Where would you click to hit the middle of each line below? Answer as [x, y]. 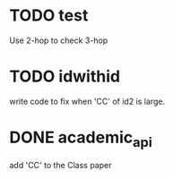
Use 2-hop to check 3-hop [59, 40]
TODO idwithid [65, 77]
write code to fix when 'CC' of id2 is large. [87, 101]
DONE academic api [81, 139]
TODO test [49, 16]
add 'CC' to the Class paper [61, 166]
